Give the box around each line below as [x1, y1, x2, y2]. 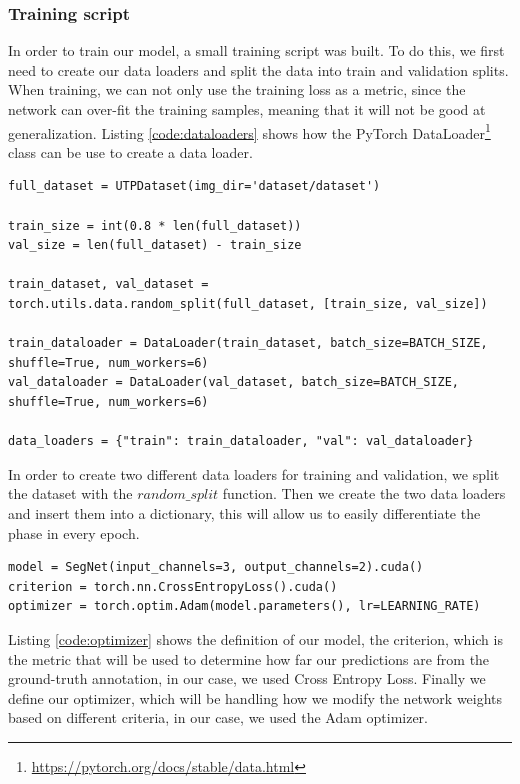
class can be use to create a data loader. [8, 141, 253, 162]
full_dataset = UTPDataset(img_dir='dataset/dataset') [8, 179, 381, 194]
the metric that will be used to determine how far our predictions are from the [8, 648, 490, 669]
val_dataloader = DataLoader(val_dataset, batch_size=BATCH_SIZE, [8, 375, 460, 390]
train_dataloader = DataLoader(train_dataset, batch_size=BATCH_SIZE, [8, 336, 488, 351]
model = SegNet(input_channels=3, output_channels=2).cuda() [8, 560, 424, 575]
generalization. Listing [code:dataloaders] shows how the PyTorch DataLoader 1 [8, 119, 491, 143]
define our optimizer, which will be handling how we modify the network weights [8, 687, 503, 708]
